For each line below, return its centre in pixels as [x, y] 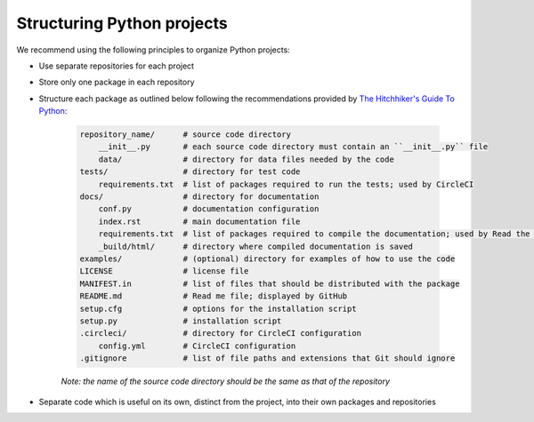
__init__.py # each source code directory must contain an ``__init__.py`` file [293, 147]
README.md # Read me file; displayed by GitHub [214, 296]
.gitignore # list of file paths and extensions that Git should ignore [267, 358]
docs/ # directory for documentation [199, 197]
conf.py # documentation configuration [209, 209]
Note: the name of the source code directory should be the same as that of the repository [226, 381]
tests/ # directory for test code [190, 172]
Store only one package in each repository [117, 82]
